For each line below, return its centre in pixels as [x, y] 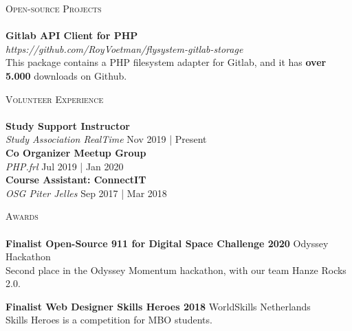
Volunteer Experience [55, 99]
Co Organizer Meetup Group [76, 152]
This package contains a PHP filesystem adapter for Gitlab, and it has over [166, 62]
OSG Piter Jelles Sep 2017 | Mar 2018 [86, 193]
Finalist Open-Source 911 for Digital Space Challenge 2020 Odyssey [167, 243]
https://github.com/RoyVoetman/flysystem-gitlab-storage [124, 48]
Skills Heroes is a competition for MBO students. [109, 320]
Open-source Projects [54, 8]
